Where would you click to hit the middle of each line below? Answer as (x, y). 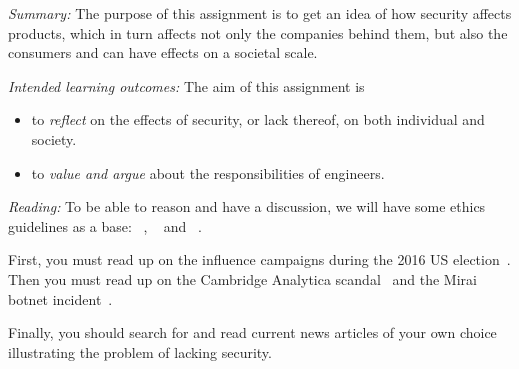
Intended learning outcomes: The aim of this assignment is (186, 85)
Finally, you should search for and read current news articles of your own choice (252, 332)
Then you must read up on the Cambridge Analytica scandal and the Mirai (242, 278)
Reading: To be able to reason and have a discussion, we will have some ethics (247, 206)
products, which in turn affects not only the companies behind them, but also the (258, 32)
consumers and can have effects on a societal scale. (163, 52)
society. (54, 138)
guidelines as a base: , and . (105, 225)
